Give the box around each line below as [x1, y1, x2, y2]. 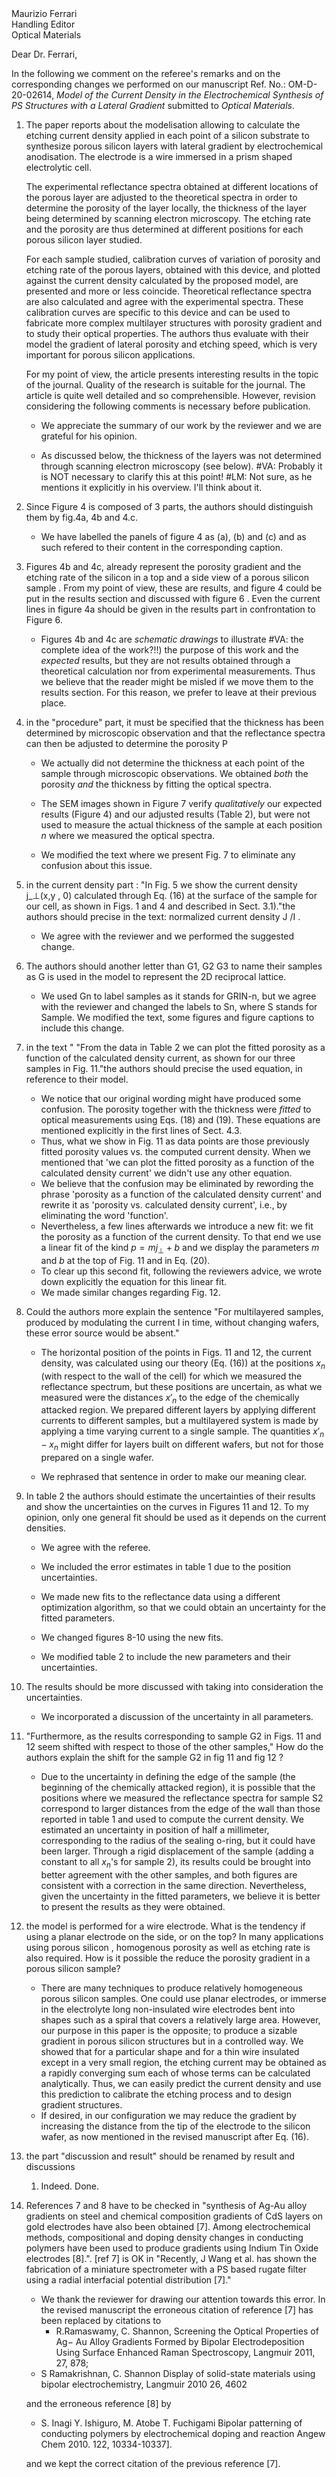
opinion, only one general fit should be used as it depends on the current [25, 1511, 327, 1523]
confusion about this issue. [40, 860, 153, 871]
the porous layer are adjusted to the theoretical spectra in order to [25, 192, 298, 203]
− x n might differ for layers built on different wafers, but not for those [40, 1438, 324, 1452]
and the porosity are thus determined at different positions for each [25, 223, 304, 235]
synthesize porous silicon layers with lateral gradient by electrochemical [25, 140, 324, 152]
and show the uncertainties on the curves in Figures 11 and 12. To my [25, 1500, 309, 1512]
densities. [25, 1522, 67, 1534]
